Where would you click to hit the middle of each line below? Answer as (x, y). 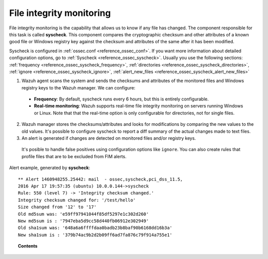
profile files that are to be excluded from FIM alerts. (74, 156)
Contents (28, 246)
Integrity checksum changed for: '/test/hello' (77, 200)
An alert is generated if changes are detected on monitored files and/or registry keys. (109, 138)
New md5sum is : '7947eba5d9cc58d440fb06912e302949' (83, 221)
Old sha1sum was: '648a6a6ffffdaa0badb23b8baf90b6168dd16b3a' (95, 228)
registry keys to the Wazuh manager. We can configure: (78, 87)
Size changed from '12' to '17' (57, 207)
